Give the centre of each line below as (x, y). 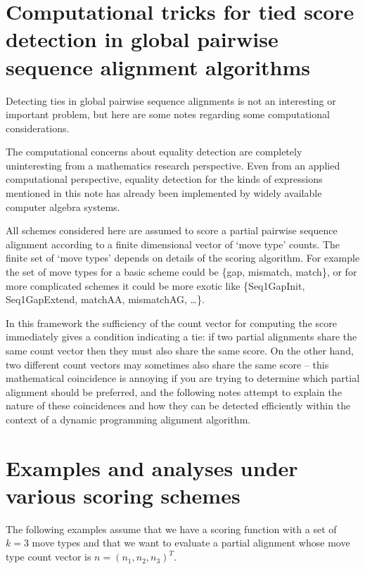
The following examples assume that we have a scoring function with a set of (171, 529)
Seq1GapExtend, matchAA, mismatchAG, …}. (105, 299)
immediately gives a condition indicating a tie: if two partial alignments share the (181, 337)
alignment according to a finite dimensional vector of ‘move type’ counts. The (173, 244)
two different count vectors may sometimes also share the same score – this (167, 364)
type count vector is (49, 557)
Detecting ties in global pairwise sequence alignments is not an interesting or (171, 100)
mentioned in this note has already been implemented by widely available (164, 193)
